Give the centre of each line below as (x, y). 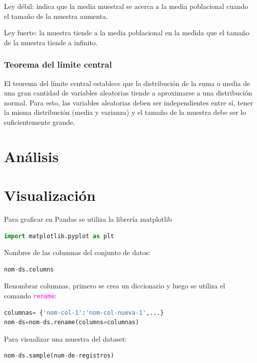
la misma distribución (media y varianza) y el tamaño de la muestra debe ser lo (125, 112)
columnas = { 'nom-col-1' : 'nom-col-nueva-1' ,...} (84, 313)
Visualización (50, 195)
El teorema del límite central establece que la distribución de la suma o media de (127, 83)
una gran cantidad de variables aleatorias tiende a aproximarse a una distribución (128, 93)
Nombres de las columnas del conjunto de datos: (77, 252)
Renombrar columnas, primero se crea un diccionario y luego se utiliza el (115, 286)
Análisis (32, 156)
